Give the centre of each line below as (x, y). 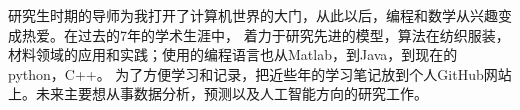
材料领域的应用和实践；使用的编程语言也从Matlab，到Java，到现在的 (233, 54)
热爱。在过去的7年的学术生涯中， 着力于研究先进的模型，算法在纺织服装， (265, 34)
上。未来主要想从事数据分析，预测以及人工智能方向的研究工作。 (218, 93)
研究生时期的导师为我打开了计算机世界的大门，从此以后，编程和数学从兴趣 (253, 15)
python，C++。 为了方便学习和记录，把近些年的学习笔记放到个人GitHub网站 (260, 73)
